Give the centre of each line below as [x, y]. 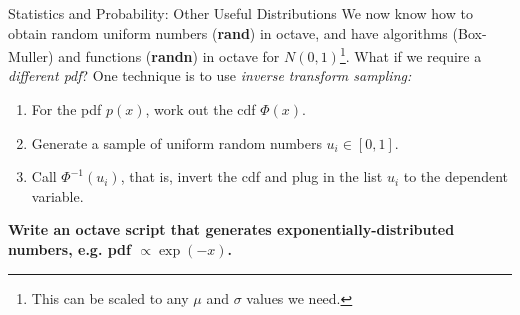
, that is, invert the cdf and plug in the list [251, 176]
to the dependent [455, 176]
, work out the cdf [200, 109]
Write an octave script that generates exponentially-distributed [231, 229]
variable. [57, 195]
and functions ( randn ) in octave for [169, 55]
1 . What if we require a [410, 54]
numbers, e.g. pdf [69, 249]
